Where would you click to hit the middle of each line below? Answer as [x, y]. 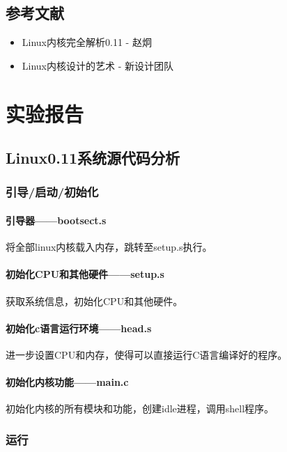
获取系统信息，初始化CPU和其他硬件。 [94, 301]
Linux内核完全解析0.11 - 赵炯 [87, 42]
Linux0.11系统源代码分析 [93, 158]
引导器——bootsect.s [56, 220]
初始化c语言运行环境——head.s [79, 328]
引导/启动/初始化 [52, 192]
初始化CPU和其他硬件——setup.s [85, 274]
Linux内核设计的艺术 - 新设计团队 [98, 65]
